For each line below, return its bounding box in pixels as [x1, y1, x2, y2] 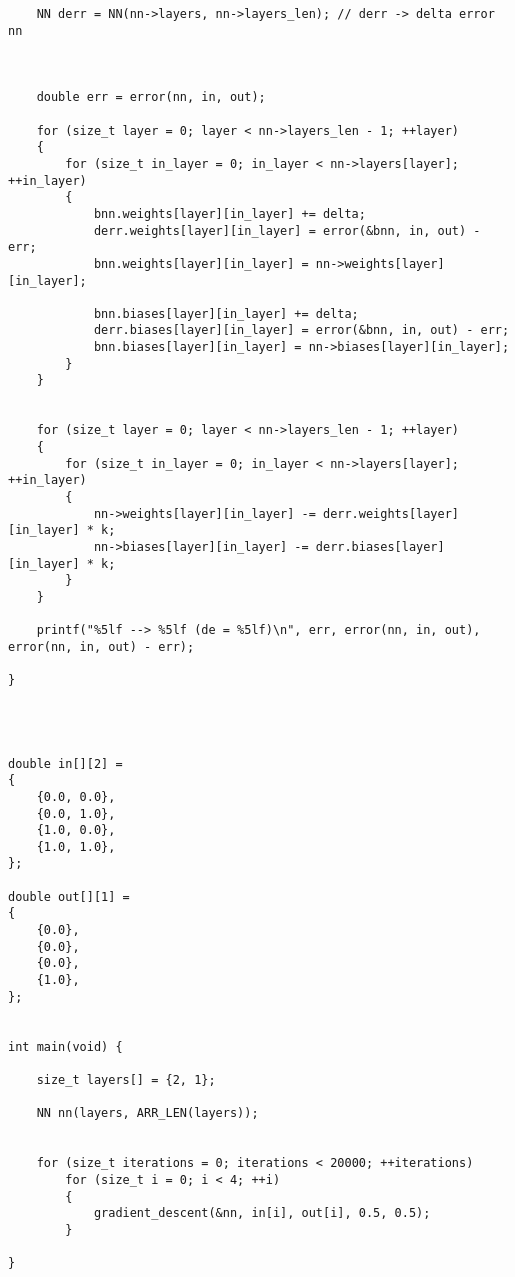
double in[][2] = [8, 756, 123, 771]
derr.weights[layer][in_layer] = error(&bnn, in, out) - [93, 223, 481, 238]
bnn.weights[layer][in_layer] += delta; [93, 206, 366, 221]
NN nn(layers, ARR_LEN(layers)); [36, 1106, 259, 1121]
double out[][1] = [8, 889, 130, 904]
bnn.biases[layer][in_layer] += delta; [93, 306, 359, 321]
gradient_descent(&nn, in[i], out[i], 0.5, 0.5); [93, 1206, 431, 1221]
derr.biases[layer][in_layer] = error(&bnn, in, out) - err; [93, 323, 510, 338]
